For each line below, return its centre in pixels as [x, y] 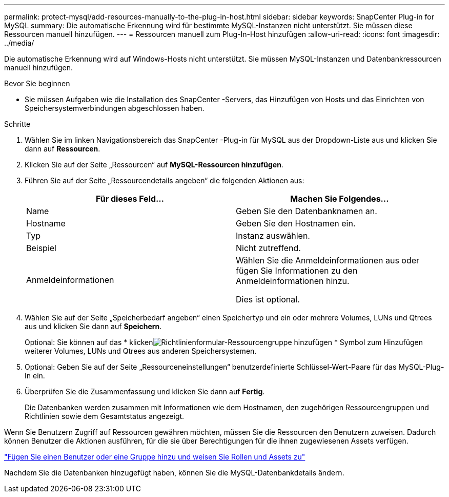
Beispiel [41, 248]
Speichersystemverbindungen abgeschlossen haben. [115, 108]
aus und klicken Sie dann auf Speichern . [93, 326]
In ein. [35, 376]
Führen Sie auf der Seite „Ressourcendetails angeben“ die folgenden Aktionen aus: [165, 180]
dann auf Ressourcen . [63, 149]
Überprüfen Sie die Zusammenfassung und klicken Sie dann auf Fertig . [145, 391]
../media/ [19, 43]
